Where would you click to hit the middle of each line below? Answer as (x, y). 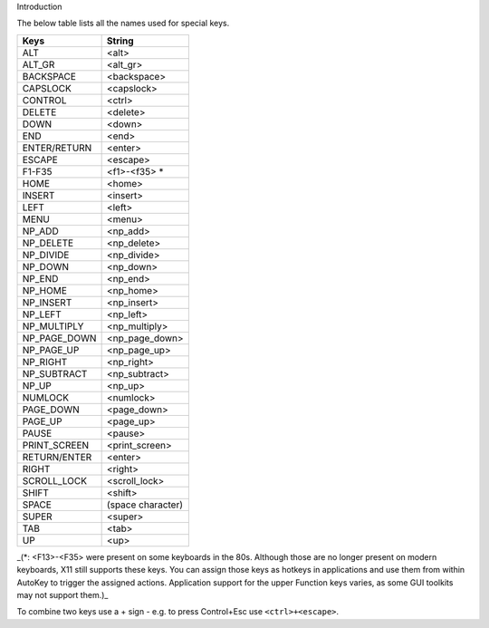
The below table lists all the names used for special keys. (123, 24)
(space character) (145, 505)
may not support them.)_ (62, 594)
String (120, 41)
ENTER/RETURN (57, 148)
